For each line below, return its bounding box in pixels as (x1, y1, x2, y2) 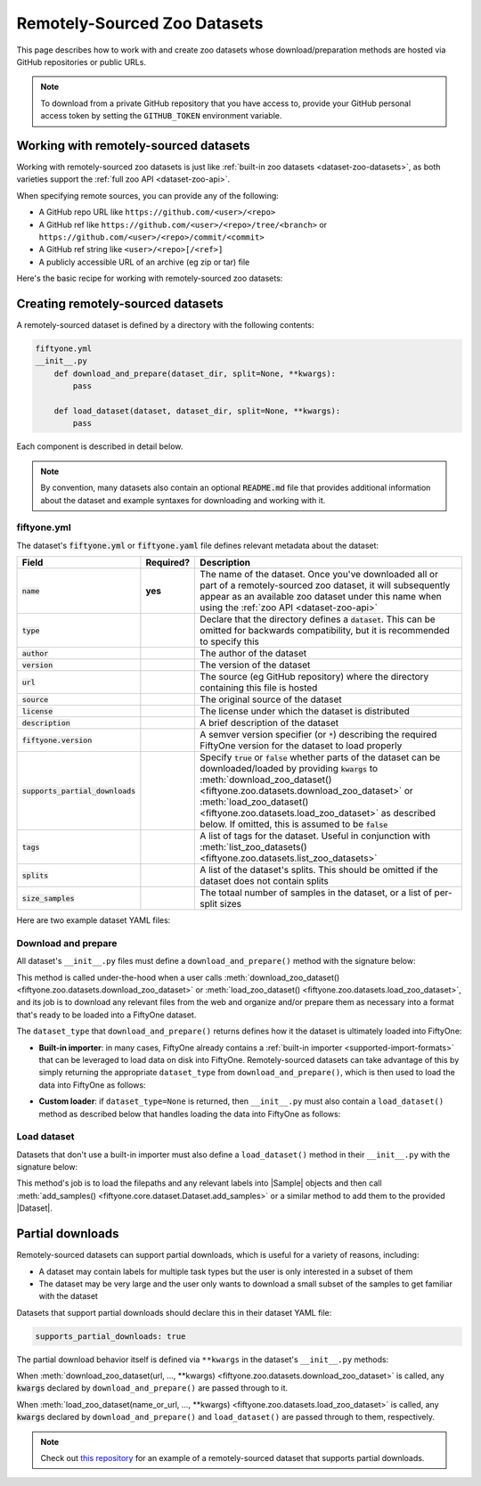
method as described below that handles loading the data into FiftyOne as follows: (38, 1108, 341, 1119)
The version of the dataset (200, 659, 311, 672)
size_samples (21, 894, 75, 903)
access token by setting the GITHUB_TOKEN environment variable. (40, 110, 282, 121)
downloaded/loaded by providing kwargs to (200, 763, 379, 775)
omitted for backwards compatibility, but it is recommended (200, 625, 450, 637)
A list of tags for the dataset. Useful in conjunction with (200, 829, 431, 842)
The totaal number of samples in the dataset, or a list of (200, 886, 432, 899)
